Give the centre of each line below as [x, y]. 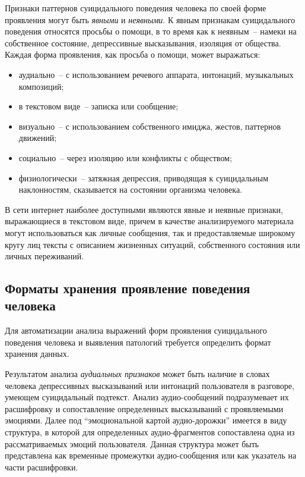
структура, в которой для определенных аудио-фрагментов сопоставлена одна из [150, 432]
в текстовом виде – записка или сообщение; [99, 106]
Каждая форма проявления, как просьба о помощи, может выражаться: [133, 54]
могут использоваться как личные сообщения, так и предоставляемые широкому [150, 232]
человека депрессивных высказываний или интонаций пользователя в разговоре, [150, 385]
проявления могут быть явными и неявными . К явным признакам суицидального [150, 19]
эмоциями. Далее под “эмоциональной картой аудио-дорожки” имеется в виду [146, 420]
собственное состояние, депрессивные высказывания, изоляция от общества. [143, 43]
